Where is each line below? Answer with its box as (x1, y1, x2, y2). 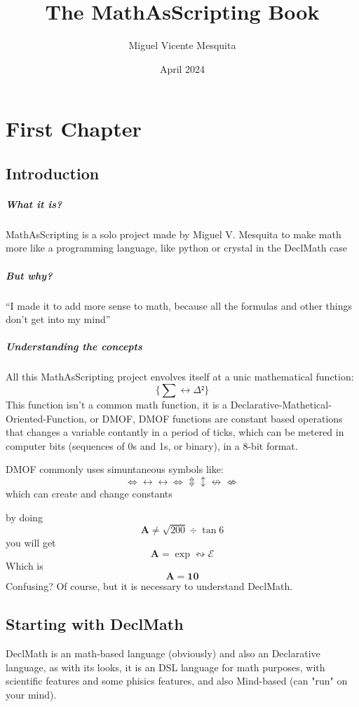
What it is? (6, 196, 62, 211)
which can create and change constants (6, 486, 172, 500)
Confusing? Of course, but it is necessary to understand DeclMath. (6, 579, 293, 593)
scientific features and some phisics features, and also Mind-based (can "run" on (6, 673, 348, 688)
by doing (6, 509, 43, 524)
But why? (6, 268, 53, 282)
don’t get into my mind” (6, 312, 111, 327)
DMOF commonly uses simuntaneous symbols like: (6, 462, 224, 476)
